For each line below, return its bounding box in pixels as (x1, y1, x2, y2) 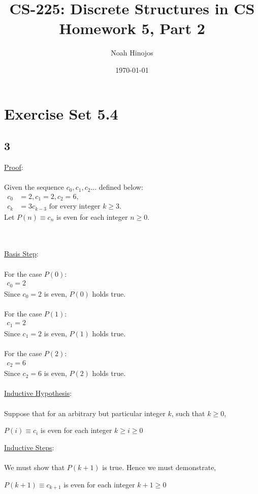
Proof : (4, 161, 23, 172)
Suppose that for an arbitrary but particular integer (4, 408, 166, 418)
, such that (171, 408, 205, 418)
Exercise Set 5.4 (4, 103, 118, 124)
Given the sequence (4, 182, 64, 192)
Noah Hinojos (111, 47, 153, 58)
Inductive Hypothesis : (4, 388, 72, 398)
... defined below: (90, 182, 143, 192)
